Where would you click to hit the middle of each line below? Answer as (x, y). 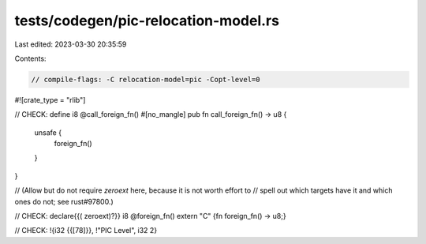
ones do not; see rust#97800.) (64, 201)
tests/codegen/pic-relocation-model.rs (147, 21)
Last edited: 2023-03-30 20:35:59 (71, 44)
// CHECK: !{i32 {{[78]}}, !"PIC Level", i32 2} (86, 231)
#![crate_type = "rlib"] (50, 99)
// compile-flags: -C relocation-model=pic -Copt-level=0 (146, 79)
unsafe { (48, 132)
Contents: (30, 58)
